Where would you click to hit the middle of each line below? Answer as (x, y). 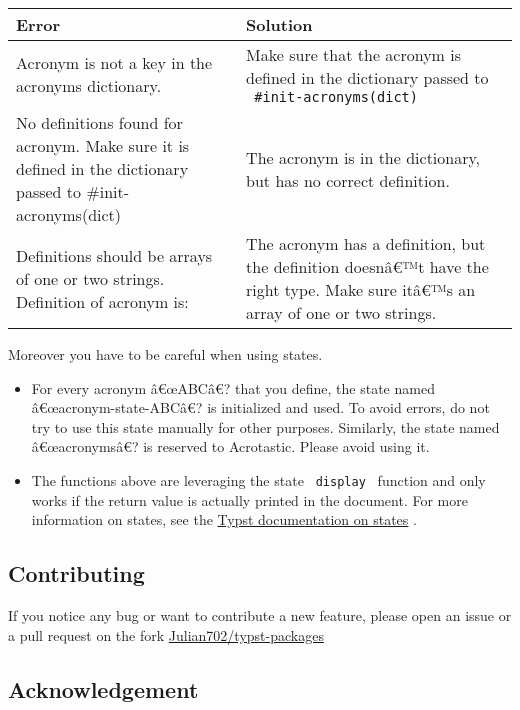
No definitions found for (99, 122)
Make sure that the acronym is (353, 54)
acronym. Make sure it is (103, 145)
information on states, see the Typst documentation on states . (224, 519)
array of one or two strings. (341, 312)
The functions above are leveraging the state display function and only (258, 479)
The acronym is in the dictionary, (363, 157)
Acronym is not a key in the (114, 62)
